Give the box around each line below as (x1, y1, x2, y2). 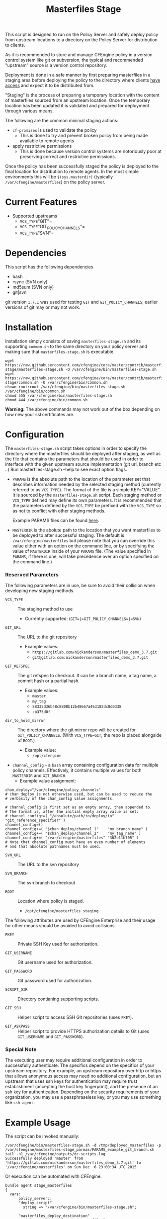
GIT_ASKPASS (5, 1024, 30, 1029)
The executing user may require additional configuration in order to (5, 1057, 143, 1063)
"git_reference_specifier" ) (5, 818, 66, 823)
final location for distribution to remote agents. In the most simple (5, 169, 139, 174)
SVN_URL (5, 853, 21, 858)
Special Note (5, 1045, 37, 1052)
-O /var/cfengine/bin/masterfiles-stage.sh (65, 367, 157, 372)
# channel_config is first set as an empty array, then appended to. (5, 805, 153, 810)
